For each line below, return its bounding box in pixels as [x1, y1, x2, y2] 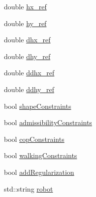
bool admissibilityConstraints [4, 117, 92, 128]
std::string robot [4, 183, 53, 194]
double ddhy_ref [4, 84, 54, 94]
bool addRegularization [4, 166, 74, 177]
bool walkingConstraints [4, 150, 77, 161]
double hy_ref [4, 18, 47, 28]
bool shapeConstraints [4, 100, 71, 111]
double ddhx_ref [4, 67, 55, 78]
